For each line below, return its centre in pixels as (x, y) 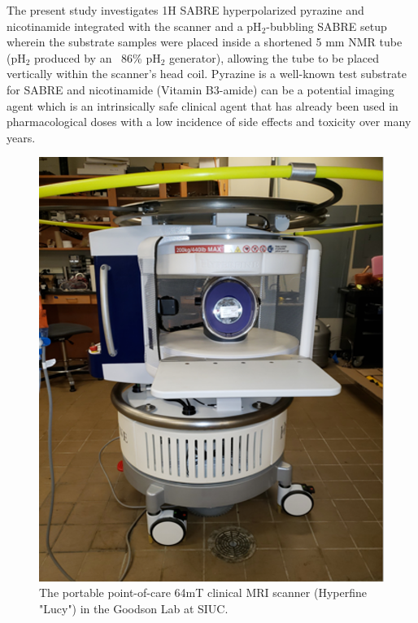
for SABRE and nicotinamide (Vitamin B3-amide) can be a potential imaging (200, 89)
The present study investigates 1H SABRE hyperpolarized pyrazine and (185, 10)
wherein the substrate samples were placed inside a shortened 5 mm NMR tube (205, 42)
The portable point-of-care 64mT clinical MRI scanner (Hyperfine (203, 593)
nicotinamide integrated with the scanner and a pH (134, 26)
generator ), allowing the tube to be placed (274, 57)
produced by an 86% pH (98, 57)
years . (21, 137)
